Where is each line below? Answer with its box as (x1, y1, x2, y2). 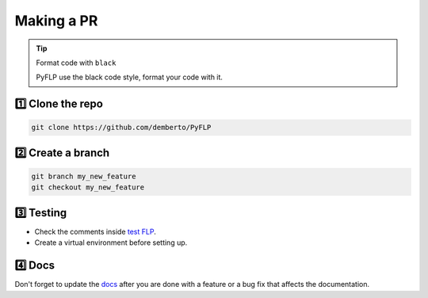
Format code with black (36, 58, 117, 67)
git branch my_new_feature (31, 171, 136, 181)
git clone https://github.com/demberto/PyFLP (31, 123, 212, 132)
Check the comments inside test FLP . (34, 227, 156, 236)
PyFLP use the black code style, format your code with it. (36, 72, 224, 82)
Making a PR (14, 12, 98, 29)
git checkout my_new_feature (31, 183, 145, 192)
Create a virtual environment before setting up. (34, 238, 188, 247)
